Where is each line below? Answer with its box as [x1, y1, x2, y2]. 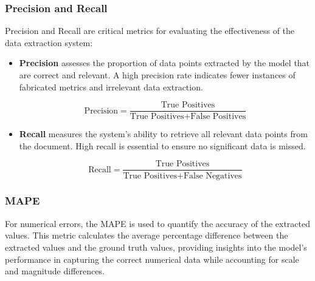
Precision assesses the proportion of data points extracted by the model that [19, 56, 310, 69]
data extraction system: [5, 36, 93, 49]
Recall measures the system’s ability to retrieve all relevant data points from [19, 127, 308, 140]
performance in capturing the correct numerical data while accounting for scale [5, 252, 299, 265]
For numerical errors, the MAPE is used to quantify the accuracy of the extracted [5, 217, 310, 229]
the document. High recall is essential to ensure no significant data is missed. [19, 139, 306, 152]
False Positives [190, 112, 246, 121]
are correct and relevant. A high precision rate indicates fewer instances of [19, 69, 296, 81]
